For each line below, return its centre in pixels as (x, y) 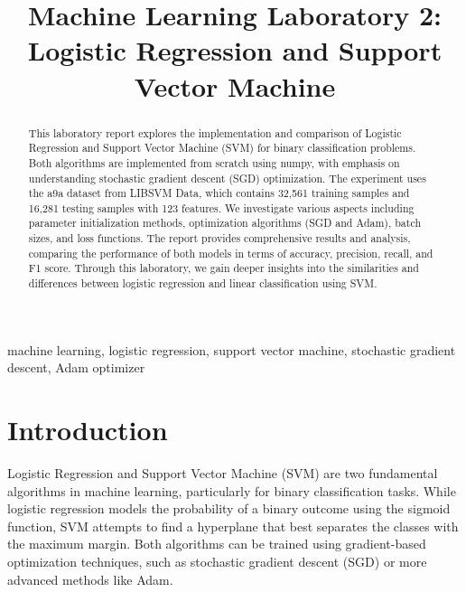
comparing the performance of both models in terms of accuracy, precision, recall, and (231, 253)
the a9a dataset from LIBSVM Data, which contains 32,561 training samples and (219, 193)
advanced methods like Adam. (90, 579)
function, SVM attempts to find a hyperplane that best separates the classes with (233, 526)
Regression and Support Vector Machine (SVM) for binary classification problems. (222, 148)
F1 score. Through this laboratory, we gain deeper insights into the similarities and (224, 268)
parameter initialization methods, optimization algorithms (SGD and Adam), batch (224, 223)
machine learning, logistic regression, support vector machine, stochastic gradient (232, 349)
